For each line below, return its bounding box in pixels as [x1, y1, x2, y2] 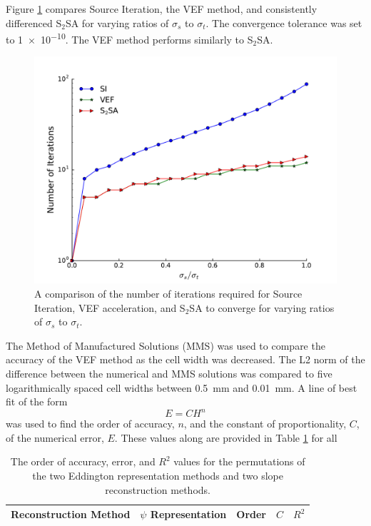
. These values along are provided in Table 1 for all [114, 430, 337, 445]
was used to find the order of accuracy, [6, 416, 175, 431]
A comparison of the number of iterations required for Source [34, 286, 303, 301]
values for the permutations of [173, 454, 305, 469]
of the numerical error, [6, 430, 104, 445]
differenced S [6, 15, 62, 30]
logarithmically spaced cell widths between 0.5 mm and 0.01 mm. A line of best [6, 380, 357, 395]
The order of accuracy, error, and [10, 454, 156, 469]
